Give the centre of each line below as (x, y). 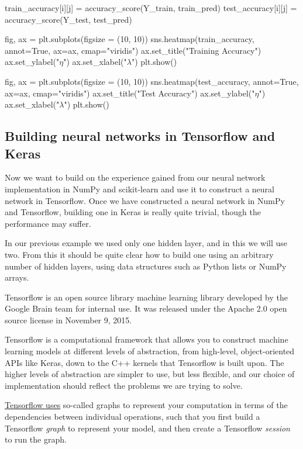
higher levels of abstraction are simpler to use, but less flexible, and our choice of (150, 374)
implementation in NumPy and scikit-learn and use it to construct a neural (140, 189)
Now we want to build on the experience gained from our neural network (135, 177)
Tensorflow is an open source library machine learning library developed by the (146, 297)
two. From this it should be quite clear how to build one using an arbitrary (139, 254)
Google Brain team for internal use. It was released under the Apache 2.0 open (146, 308)
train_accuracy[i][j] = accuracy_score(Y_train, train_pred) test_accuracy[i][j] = (151, 8)
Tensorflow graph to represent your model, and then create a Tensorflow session (147, 428)
